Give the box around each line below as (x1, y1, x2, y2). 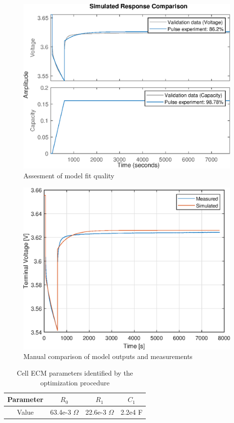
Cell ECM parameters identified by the (17, 367, 133, 378)
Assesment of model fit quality (23, 170, 115, 181)
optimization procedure (40, 377, 110, 387)
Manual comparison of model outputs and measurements (23, 351, 193, 361)
